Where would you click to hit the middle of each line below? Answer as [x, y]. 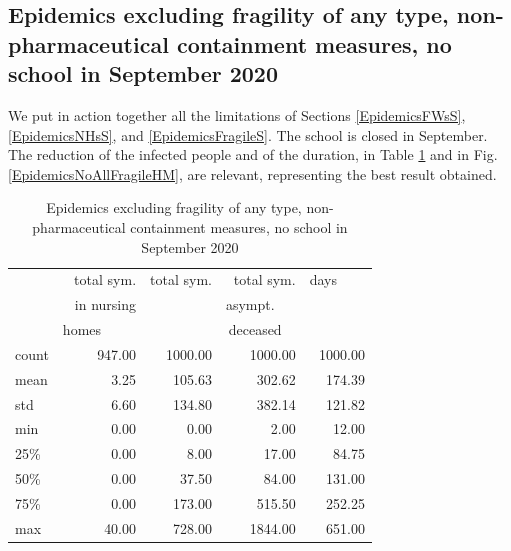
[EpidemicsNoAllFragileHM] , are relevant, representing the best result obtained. [252, 173]
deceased [255, 329]
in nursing [105, 304]
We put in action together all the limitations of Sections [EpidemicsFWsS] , [237, 114]
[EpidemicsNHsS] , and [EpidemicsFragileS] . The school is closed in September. [248, 134]
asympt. [250, 304]
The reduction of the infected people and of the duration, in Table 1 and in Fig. [253, 154]
